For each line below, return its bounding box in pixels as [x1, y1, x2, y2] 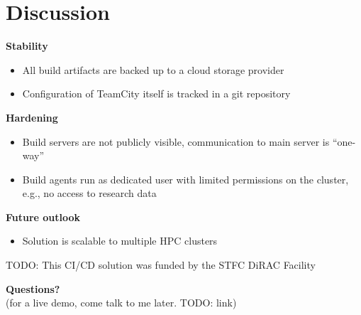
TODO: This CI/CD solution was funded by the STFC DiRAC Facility [6, 257, 316, 272]
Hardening [6, 110, 58, 124]
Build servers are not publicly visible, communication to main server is [22, 134, 330, 149]
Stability [6, 38, 48, 53]
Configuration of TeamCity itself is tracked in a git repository [22, 86, 291, 101]
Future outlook [6, 209, 81, 224]
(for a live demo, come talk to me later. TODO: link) [6, 295, 237, 310]
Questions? [6, 281, 60, 296]
